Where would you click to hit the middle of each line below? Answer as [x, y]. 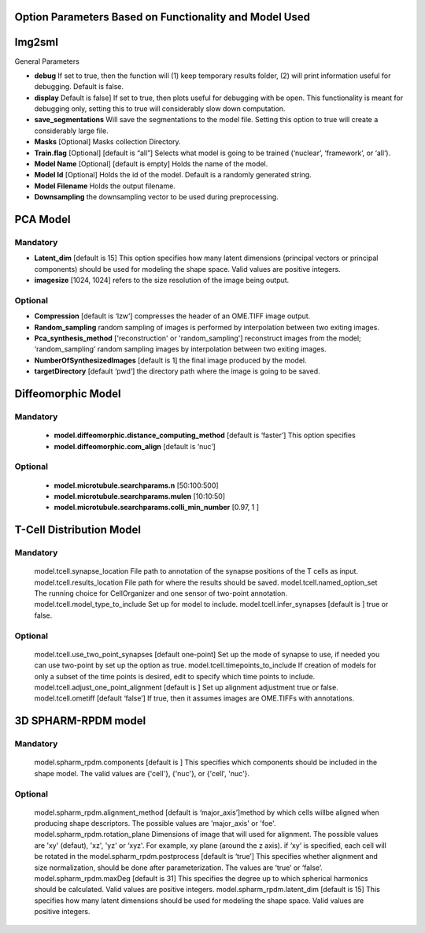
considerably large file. [72, 131]
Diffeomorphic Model [68, 394]
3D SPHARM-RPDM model [80, 721]
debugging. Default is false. [79, 87]
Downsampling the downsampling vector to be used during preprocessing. [156, 197]
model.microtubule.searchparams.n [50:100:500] [137, 485]
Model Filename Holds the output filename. [105, 186]
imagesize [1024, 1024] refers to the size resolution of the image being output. [162, 281]
